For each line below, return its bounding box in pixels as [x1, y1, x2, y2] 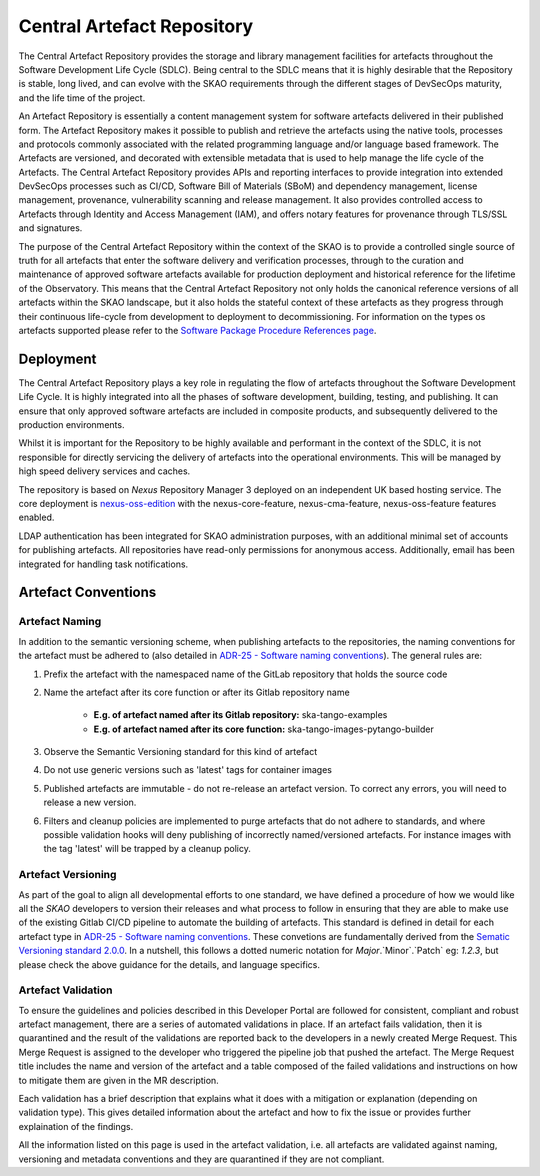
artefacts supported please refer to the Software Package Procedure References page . [18, 324, 377, 336]
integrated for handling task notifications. [18, 558, 189, 570]
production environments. [18, 419, 125, 431]
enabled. [18, 511, 55, 524]
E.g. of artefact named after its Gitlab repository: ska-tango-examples [93, 709, 388, 721]
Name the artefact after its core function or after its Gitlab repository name [43, 686, 350, 698]
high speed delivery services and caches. [18, 465, 191, 477]
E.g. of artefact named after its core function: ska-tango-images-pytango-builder [93, 723, 434, 735]
